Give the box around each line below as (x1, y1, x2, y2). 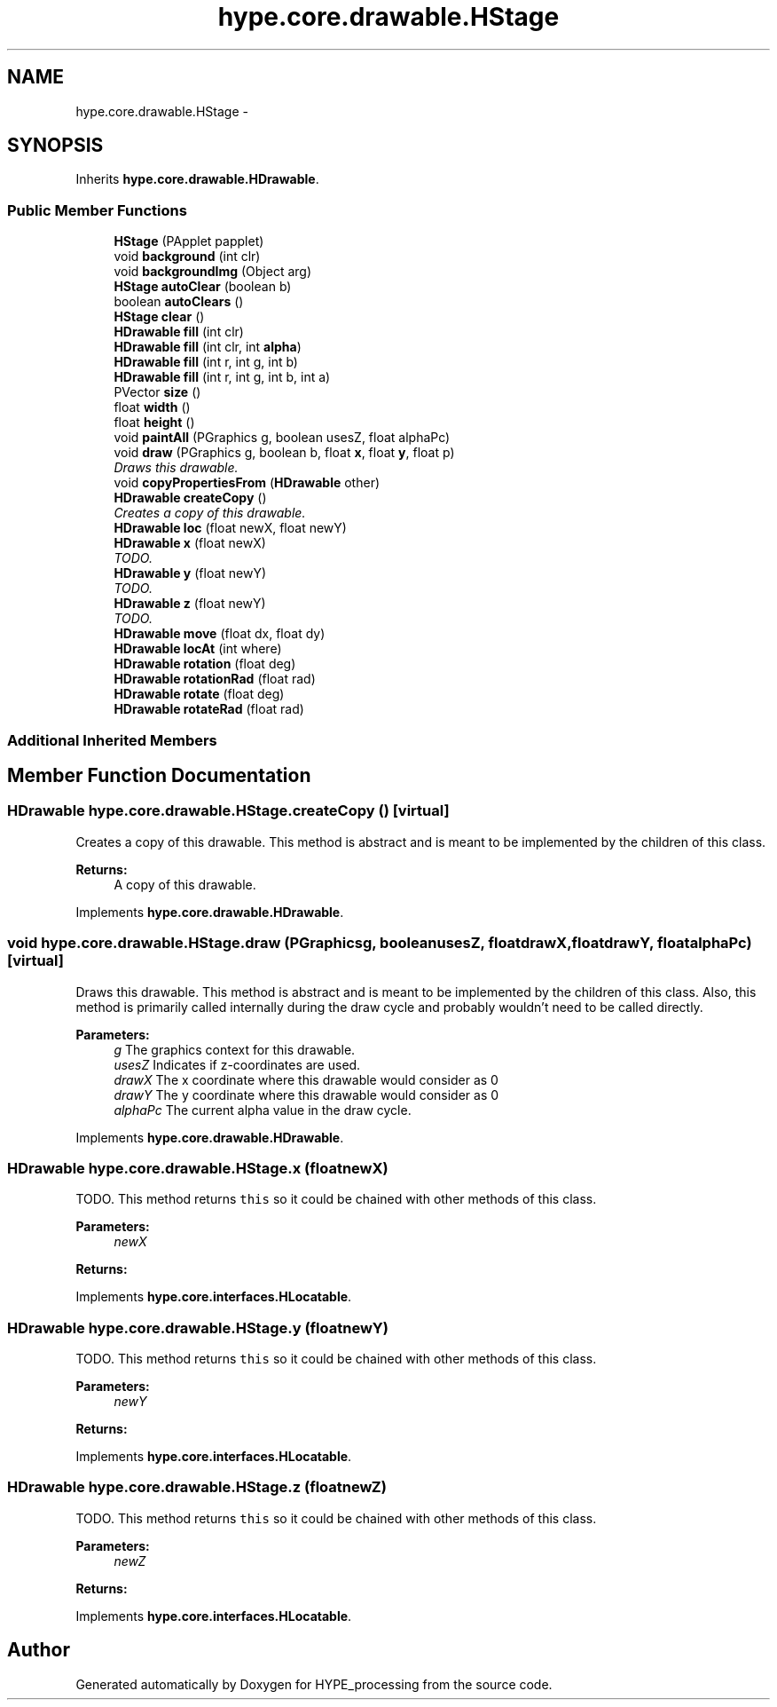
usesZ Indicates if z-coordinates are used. (114, 1056, 361, 1072)
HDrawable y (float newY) (114, 565, 267, 581)
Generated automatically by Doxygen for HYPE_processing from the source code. (75, 1676, 553, 1692)
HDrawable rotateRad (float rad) (114, 701, 304, 717)
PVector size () (114, 384, 201, 400)
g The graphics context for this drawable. (114, 1041, 356, 1057)
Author (7, 1639, 70, 1662)
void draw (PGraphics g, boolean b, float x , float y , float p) (114, 445, 455, 461)
